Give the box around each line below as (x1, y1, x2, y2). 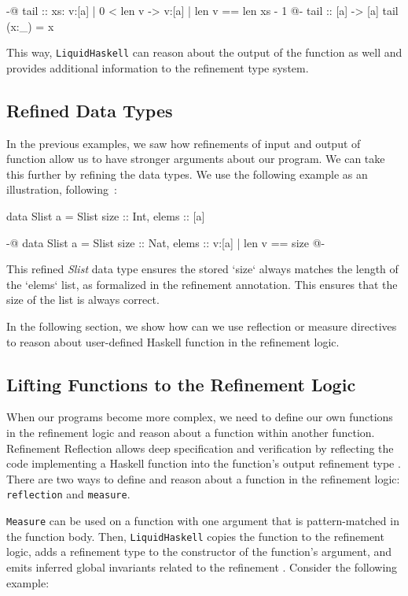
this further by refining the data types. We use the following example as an (6, 165, 368, 182)
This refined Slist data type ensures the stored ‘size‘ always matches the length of (6, 261, 399, 277)
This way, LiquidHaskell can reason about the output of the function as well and (6, 44, 402, 61)
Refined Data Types (6, 98, 173, 122)
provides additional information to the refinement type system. (6, 59, 309, 76)
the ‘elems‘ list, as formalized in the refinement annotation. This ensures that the (6, 276, 398, 292)
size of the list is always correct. (6, 291, 160, 308)
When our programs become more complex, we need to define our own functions (6, 409, 393, 425)
